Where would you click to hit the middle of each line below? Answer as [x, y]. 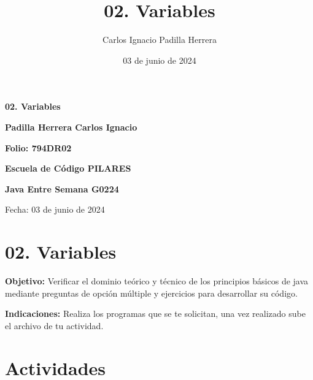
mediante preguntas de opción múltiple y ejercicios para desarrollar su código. [151, 293]
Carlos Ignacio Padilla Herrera [160, 40]
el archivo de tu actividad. [54, 325]
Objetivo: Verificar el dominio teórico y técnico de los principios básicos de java [157, 281]
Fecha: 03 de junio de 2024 [55, 209]
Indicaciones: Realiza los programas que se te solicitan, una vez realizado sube [155, 313]
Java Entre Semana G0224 [62, 188]
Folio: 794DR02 [38, 147]
